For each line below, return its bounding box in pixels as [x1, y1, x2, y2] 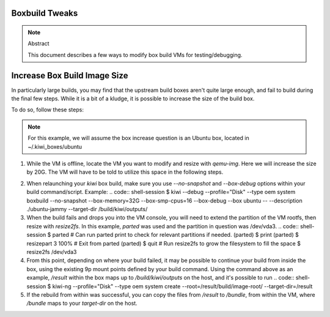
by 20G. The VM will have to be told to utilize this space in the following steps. [26, 168, 224, 176]
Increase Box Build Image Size [11, 70, 128, 81]
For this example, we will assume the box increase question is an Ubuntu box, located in [28, 135, 250, 142]
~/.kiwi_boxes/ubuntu [28, 143, 82, 150]
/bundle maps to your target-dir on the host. [26, 300, 137, 307]
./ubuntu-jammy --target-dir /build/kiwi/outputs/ [26, 206, 148, 212]
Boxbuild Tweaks [11, 8, 78, 18]
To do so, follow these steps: [11, 106, 84, 113]
